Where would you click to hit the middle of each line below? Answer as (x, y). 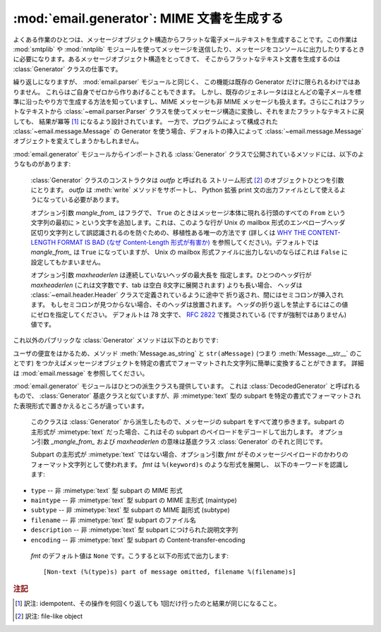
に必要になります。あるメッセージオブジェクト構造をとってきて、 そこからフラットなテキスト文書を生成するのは (177, 59)
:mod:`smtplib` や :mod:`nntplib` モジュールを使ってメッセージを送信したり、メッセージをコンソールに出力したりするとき (189, 49)
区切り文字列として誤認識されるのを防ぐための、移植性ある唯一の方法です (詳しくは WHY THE (169, 232)
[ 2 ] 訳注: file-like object (49, 616)
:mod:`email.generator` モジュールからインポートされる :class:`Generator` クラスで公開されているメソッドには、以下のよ (189, 154)
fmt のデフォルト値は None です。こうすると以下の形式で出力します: (130, 555)
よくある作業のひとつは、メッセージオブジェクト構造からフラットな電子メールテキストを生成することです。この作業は (185, 39)
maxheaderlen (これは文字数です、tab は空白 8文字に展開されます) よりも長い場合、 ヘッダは (167, 285)
